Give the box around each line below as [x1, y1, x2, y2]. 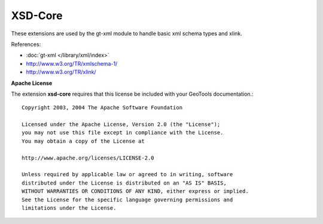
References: [11, 41, 41, 48]
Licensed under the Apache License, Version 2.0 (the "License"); [22, 121, 221, 128]
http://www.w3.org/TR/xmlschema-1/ [26, 60, 118, 67]
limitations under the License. [22, 204, 117, 211]
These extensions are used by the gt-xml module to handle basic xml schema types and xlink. [11, 30, 242, 37]
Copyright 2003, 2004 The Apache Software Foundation [22, 105, 182, 111]
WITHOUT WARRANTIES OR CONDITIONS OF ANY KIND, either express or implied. [22, 188, 249, 195]
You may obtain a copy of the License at [22, 137, 145, 145]
